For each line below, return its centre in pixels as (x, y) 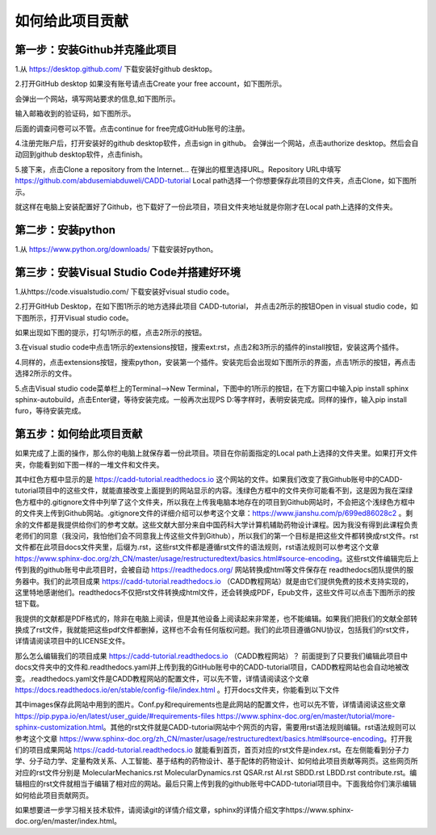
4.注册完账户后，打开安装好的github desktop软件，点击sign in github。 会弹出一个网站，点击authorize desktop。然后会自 (217, 143)
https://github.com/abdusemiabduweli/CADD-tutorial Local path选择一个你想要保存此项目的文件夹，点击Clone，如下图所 (216, 181)
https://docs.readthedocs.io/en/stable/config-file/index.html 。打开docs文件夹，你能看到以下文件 (177, 690)
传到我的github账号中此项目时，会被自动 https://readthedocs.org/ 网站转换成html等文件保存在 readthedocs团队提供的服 (214, 570)
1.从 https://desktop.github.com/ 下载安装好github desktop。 (116, 69)
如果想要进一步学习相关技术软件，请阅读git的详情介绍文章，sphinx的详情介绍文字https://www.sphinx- (184, 810)
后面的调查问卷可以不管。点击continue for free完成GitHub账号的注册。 (132, 128)
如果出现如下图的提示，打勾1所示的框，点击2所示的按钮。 (111, 332)
